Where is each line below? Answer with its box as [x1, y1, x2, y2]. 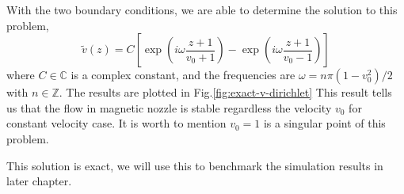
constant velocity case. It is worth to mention [6, 115, 227, 131]
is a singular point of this [263, 115, 386, 131]
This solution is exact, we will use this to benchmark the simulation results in [6, 157, 383, 173]
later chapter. [6, 173, 72, 189]
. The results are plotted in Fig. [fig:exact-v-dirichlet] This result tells [59, 84, 392, 101]
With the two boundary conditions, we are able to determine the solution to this [6, 2, 398, 17]
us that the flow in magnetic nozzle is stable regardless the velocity [6, 99, 332, 116]
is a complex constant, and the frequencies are [71, 67, 295, 83]
